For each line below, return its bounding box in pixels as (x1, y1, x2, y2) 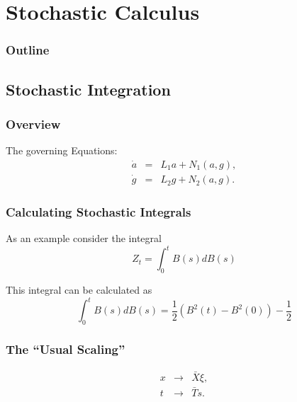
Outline (6, 41, 50, 59)
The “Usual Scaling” (6, 340, 125, 358)
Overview (6, 115, 61, 132)
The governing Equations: (6, 143, 118, 158)
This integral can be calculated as (6, 282, 152, 297)
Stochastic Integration (6, 78, 171, 100)
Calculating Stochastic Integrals (6, 203, 191, 221)
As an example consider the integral (6, 231, 162, 246)
